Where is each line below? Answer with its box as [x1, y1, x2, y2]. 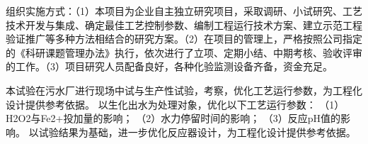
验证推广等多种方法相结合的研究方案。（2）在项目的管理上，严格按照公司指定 [6, 31, 362, 46]
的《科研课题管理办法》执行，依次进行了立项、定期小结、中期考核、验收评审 [6, 45, 362, 60]
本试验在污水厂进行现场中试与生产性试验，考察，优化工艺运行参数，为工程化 [6, 82, 362, 97]
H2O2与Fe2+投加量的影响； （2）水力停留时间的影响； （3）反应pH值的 [6, 111, 341, 126]
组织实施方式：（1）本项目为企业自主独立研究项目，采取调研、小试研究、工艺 [6, 4, 362, 18]
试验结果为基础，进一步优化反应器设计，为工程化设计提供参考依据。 [38, 124, 356, 139]
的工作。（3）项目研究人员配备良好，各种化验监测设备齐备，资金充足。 [6, 59, 333, 74]
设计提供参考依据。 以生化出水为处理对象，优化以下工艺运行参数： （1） [6, 96, 345, 111]
